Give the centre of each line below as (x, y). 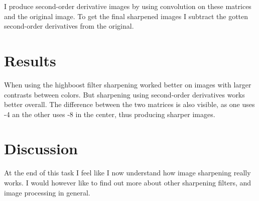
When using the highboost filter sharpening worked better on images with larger (128, 84)
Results (30, 60)
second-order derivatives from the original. (69, 26)
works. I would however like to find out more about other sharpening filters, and (128, 182)
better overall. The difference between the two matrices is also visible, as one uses (129, 104)
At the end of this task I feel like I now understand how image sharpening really (127, 173)
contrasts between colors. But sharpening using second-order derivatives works (124, 94)
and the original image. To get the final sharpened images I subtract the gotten (126, 16)
